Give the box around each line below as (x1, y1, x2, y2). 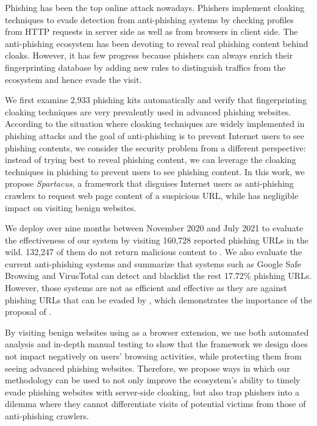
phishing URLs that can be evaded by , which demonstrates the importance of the (5, 293, 312, 306)
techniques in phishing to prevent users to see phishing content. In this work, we (5, 165, 305, 178)
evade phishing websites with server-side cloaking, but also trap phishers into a (5, 385, 299, 398)
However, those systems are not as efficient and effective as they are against (5, 281, 287, 294)
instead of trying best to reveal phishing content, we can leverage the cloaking (5, 153, 296, 166)
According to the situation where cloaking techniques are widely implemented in (5, 117, 305, 130)
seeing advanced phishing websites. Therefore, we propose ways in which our (5, 361, 290, 374)
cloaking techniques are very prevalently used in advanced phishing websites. (5, 105, 291, 118)
